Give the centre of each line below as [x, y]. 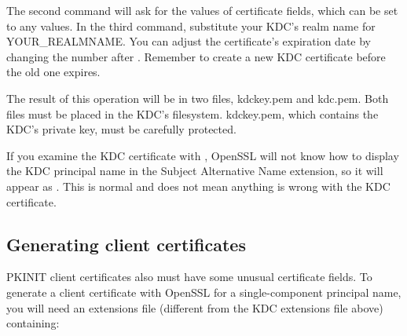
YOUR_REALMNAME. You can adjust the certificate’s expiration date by [189, 41]
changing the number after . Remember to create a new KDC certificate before [196, 56]
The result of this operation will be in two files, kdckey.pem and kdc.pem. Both [198, 98]
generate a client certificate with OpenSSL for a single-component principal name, [204, 292]
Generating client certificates [126, 244]
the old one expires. [53, 72]
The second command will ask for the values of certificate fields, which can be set [202, 10]
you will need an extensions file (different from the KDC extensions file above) [195, 307]
